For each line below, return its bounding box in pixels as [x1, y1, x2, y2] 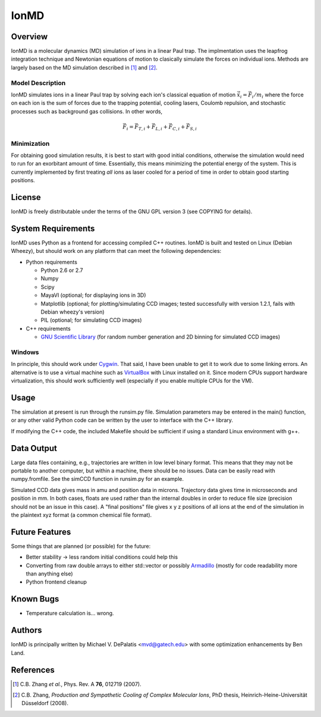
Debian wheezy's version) [40, 308, 105, 315]
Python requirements [26, 258, 77, 265]
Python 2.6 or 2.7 [40, 267, 83, 274]
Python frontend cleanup [26, 578, 87, 586]
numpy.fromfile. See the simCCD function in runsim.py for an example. [11, 475, 184, 483]
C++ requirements [26, 325, 71, 332]
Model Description [11, 79, 66, 87]
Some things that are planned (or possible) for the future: [11, 542, 151, 550]
